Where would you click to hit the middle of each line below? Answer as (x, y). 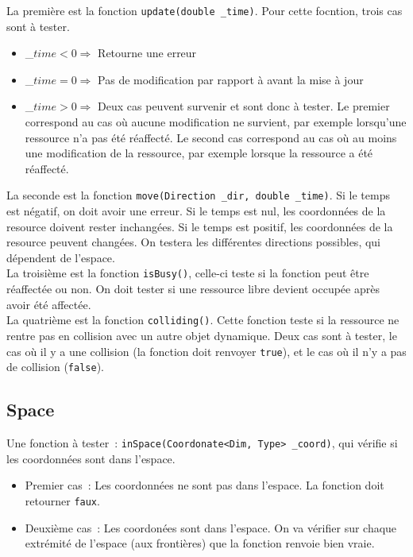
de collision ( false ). (55, 367)
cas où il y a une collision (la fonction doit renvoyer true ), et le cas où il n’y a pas (206, 351)
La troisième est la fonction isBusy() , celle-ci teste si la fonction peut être (188, 273)
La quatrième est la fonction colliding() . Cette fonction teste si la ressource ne (203, 320)
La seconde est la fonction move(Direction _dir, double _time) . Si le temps (198, 195)
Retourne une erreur (147, 53)
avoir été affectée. (49, 304)
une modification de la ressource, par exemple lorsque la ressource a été (199, 153)
